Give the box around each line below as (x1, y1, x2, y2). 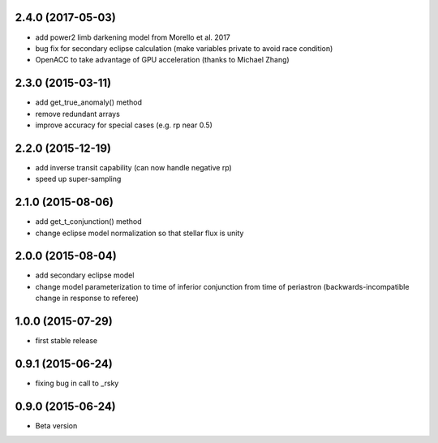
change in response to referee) (35, 293, 140, 303)
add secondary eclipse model (35, 270, 135, 280)
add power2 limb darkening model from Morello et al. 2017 (35, 32, 231, 42)
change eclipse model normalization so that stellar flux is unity (35, 228, 244, 238)
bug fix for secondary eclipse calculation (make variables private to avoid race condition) (35, 43, 333, 53)
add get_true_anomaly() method (35, 97, 142, 107)
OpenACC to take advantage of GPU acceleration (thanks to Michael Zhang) (35, 55, 290, 65)
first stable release (35, 336, 98, 346)
